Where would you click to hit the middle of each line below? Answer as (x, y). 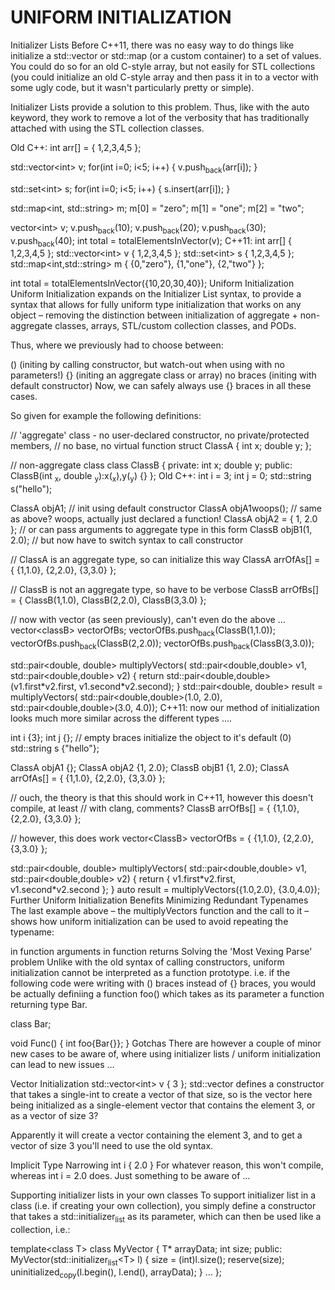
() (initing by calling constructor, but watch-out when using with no (147, 365)
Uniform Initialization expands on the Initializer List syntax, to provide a (156, 294)
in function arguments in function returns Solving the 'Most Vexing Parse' (161, 951)
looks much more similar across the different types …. (121, 718)
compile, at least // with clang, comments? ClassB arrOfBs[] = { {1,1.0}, (155, 808)
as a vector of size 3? (54, 1115)
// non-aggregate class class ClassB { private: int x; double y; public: (151, 465)
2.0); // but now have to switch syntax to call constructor (127, 540)
